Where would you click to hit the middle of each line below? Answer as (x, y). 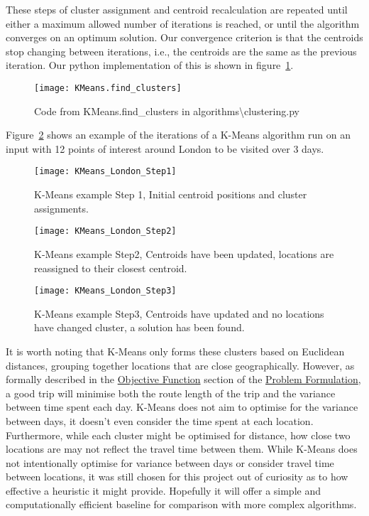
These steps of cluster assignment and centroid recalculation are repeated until (177, 9)
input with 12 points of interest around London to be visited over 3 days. (165, 148)
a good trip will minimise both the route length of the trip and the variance (171, 393)
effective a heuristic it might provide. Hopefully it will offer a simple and (163, 490)
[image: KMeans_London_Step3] (105, 291)
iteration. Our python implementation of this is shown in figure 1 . (150, 65)
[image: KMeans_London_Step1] (105, 172)
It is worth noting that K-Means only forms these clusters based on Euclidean (175, 351)
